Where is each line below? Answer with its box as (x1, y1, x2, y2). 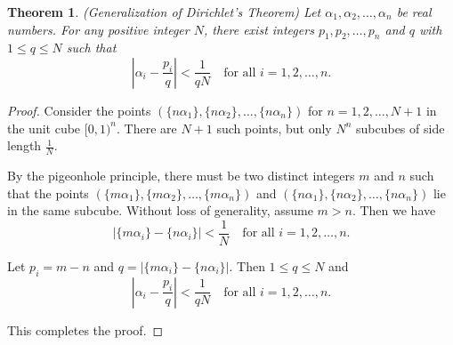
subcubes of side (355, 118, 445, 137)
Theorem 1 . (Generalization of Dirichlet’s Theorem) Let (7, 3, 321, 20)
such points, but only (216, 118, 332, 137)
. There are (117, 118, 177, 137)
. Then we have (352, 201, 436, 220)
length (7, 136, 42, 155)
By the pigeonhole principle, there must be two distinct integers (7, 166, 355, 184)
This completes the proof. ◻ (7, 320, 164, 339)
